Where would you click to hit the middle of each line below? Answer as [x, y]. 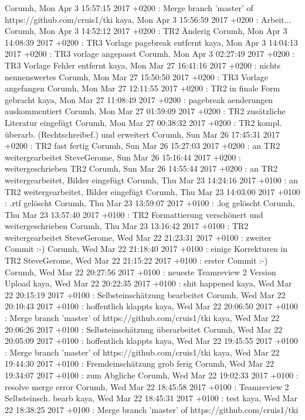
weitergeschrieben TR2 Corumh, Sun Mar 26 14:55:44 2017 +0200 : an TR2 [141, 168]
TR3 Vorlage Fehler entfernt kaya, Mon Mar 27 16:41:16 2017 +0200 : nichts [143, 65]
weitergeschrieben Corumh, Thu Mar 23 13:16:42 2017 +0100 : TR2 [127, 226]
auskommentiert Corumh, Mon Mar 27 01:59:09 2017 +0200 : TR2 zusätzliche [145, 111]
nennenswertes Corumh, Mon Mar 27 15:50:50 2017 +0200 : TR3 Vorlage [136, 76]
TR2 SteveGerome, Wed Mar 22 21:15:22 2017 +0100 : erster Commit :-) [136, 260]
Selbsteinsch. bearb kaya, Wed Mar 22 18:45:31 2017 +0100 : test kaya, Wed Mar [151, 398]
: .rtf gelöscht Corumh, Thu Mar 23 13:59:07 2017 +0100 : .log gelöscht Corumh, [150, 203]
